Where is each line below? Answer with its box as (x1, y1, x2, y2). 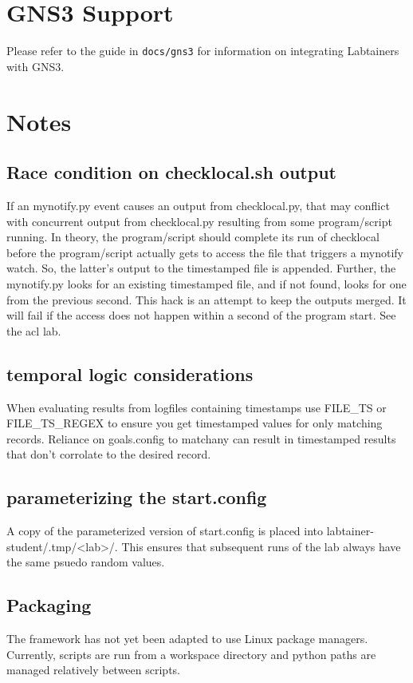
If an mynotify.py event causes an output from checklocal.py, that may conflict (6, 197, 390, 213)
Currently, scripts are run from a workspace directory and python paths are (6, 645, 376, 662)
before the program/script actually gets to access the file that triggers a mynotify (6, 244, 403, 260)
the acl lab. (6, 322, 61, 339)
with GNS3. (6, 58, 65, 74)
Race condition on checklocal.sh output (6, 160, 336, 185)
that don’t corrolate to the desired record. (6, 446, 211, 463)
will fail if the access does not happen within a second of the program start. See (6, 307, 396, 324)
